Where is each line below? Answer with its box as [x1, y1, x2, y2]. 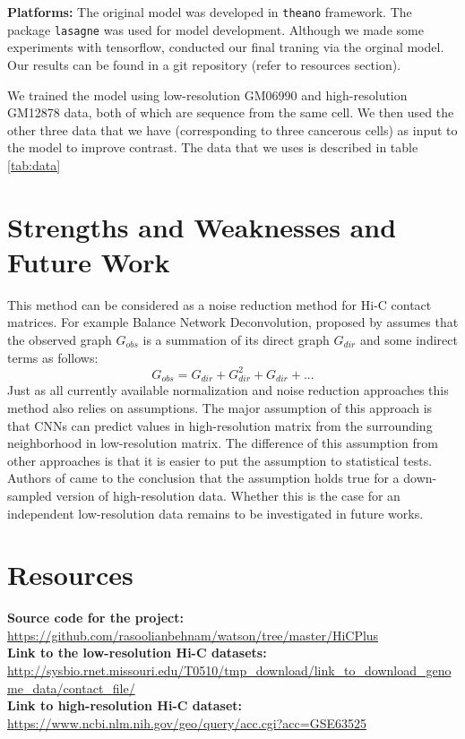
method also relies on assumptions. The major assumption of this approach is [7, 398, 433, 417]
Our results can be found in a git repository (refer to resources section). [7, 55, 401, 73]
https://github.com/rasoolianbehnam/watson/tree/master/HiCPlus [7, 625, 379, 644]
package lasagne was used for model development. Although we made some [7, 20, 424, 39]
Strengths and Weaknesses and [7, 208, 397, 245]
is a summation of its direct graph [142, 330, 330, 348]
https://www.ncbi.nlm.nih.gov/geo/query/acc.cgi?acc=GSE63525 [7, 713, 367, 732]
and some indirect [359, 330, 458, 348]
